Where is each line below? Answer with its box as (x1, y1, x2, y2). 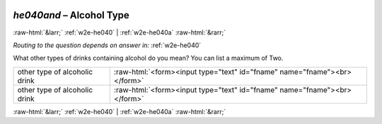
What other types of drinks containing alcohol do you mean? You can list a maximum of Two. (13, 54, 284, 63)
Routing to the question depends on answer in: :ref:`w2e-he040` (13, 41, 202, 49)
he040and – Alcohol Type (13, 9, 130, 21)
